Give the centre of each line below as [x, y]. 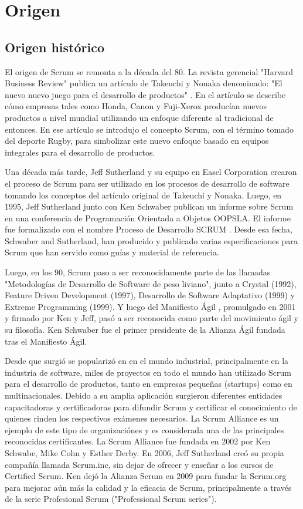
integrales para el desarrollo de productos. [80, 152]
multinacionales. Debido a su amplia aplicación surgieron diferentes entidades [144, 395]
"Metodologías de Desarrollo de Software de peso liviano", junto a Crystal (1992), [151, 283]
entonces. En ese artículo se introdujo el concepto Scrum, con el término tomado [149, 129]
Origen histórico [55, 47]
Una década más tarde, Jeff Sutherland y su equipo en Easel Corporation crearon [151, 172]
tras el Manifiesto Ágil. [46, 341]
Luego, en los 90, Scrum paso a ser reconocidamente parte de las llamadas [138, 272]
